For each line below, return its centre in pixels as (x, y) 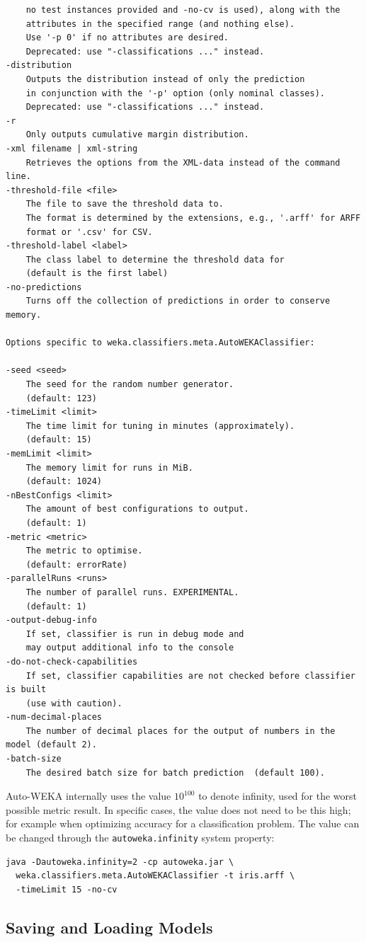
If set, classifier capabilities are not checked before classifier (190, 676)
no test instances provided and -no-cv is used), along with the (183, 10)
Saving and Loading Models (109, 927)
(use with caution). (74, 703)
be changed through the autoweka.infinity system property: (140, 838)
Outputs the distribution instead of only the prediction (165, 79)
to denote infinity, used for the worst (278, 796)
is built (26, 690)
